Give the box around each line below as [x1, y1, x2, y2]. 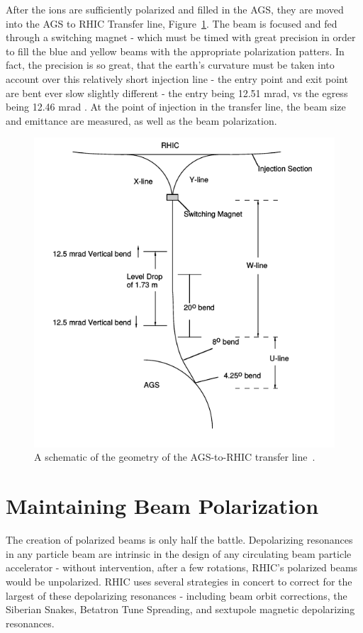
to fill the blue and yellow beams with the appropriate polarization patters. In [6, 43, 345, 58]
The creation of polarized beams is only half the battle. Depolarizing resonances [6, 532, 353, 547]
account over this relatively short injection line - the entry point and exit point [6, 71, 348, 86]
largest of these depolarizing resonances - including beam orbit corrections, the [6, 588, 347, 603]
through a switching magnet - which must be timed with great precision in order [6, 30, 356, 45]
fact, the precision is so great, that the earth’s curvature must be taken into [6, 57, 335, 72]
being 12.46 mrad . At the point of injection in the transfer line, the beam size [6, 99, 346, 114]
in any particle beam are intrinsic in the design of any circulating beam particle [6, 546, 352, 561]
